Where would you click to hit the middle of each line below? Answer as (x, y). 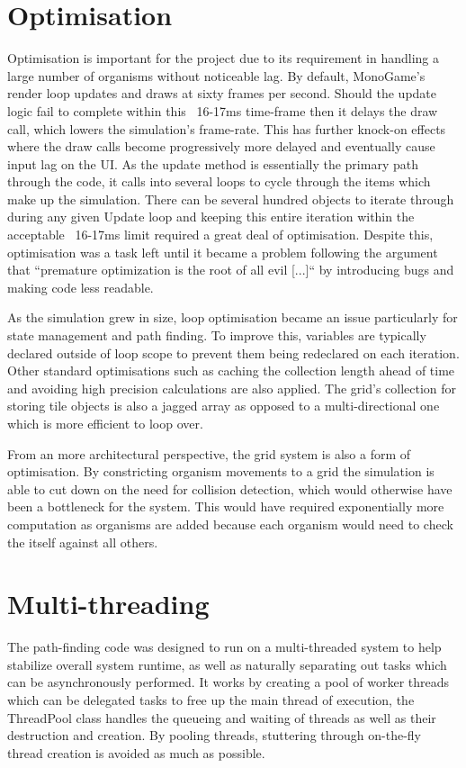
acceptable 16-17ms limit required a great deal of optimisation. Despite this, (220, 235)
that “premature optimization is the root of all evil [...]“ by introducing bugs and (231, 270)
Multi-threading (108, 604)
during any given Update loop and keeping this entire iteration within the (211, 217)
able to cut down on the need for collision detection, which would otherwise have (230, 488)
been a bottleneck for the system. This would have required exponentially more (226, 506)
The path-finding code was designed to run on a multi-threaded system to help (224, 647)
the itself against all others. (83, 542)
